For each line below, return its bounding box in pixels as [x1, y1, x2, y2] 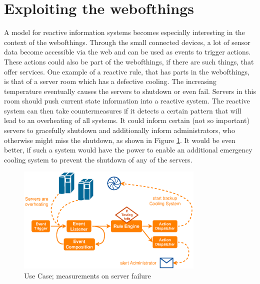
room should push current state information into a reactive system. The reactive [4, 95, 250, 106]
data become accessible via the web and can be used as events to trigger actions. [4, 46, 251, 57]
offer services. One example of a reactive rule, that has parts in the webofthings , [4, 66, 249, 76]
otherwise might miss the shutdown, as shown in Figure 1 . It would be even [4, 134, 235, 145]
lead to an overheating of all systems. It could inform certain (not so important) [4, 115, 249, 125]
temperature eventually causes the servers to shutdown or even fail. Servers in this [4, 85, 256, 96]
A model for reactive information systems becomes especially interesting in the [4, 27, 245, 37]
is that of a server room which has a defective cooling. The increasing [4, 76, 216, 86]
